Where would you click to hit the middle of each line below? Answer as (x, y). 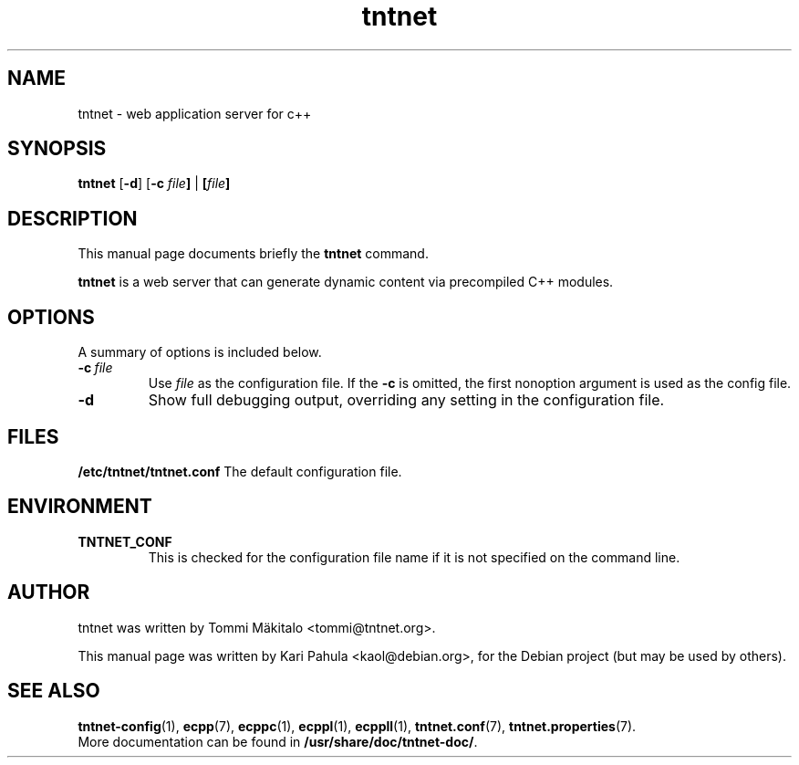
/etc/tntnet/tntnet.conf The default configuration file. (240, 471)
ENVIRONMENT (80, 507)
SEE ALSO (54, 691)
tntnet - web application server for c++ (195, 113)
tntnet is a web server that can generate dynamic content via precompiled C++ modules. (346, 282)
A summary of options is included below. (200, 352)
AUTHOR (49, 592)
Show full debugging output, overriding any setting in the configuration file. (406, 400)
